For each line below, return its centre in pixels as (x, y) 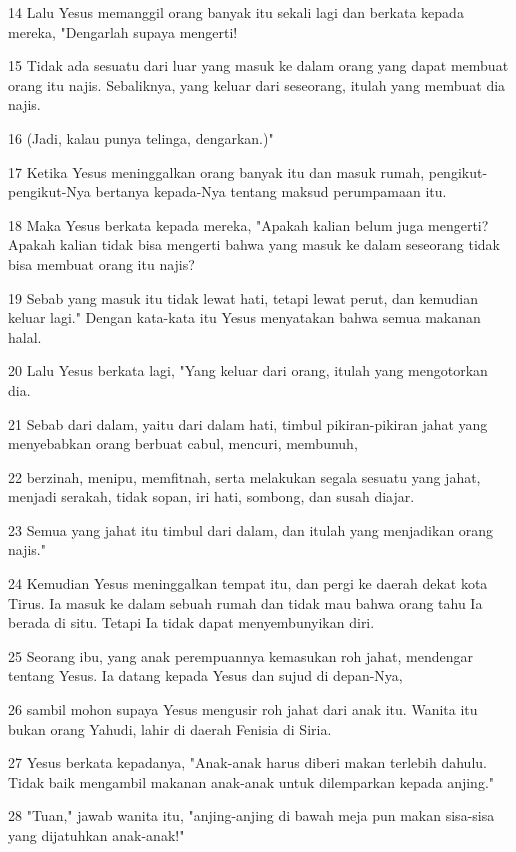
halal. (25, 336)
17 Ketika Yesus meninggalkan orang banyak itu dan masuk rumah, (216, 171)
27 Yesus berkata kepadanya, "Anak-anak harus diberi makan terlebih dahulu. (247, 762)
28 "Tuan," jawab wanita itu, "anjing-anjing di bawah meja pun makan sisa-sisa (251, 815)
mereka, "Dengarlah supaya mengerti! (123, 31)
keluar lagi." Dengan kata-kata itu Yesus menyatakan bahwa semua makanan (244, 317)
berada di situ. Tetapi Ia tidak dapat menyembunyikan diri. (191, 622)
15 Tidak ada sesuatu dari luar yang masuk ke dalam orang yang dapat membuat (258, 65)
